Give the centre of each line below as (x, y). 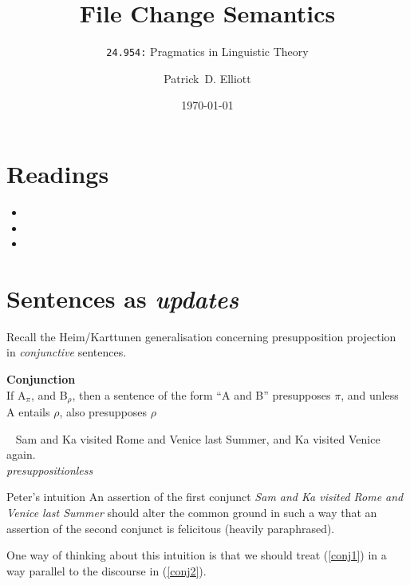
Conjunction (41, 379)
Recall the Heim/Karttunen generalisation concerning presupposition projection (201, 336)
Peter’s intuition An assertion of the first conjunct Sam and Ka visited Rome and (205, 497)
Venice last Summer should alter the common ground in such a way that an (192, 513)
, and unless (370, 394)
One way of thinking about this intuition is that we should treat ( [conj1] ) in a (197, 555)
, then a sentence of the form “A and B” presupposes (201, 394)
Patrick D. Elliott (207, 78)
